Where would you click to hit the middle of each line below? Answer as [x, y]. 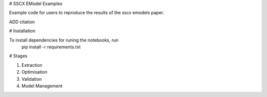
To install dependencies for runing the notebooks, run [64, 40]
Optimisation [34, 72]
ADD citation [22, 22]
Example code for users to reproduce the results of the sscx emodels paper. [87, 13]
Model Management [42, 86]
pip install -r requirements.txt [51, 47]
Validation [32, 79]
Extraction [32, 65]
